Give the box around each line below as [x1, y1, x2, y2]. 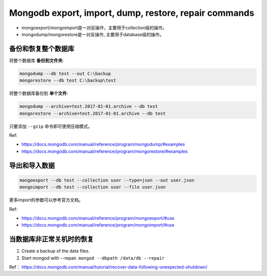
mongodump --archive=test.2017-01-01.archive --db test [19, 104, 158, 109]
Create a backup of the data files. [21, 248, 90, 254]
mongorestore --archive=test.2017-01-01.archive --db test [19, 110, 166, 116]
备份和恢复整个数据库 [9, 45, 74, 53]
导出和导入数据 [9, 161, 55, 170]
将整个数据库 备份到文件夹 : [9, 57, 64, 63]
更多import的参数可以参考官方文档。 [9, 197, 84, 203]
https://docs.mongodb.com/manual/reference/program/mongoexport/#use [21, 215, 175, 221]
